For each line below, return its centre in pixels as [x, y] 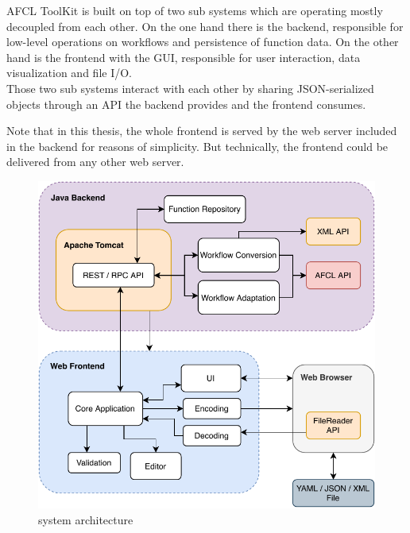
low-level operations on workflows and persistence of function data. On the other [203, 42]
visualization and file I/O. [69, 73]
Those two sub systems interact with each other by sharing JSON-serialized [190, 88]
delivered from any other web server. [95, 162]
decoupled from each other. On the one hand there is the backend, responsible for [205, 26]
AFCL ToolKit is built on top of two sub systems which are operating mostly [195, 10]
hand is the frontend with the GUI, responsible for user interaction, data [184, 57]
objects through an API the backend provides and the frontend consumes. [186, 104]
